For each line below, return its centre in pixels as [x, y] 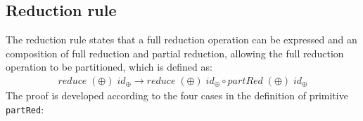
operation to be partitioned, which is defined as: [109, 67]
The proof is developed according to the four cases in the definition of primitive [177, 95]
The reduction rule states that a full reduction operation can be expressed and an [181, 40]
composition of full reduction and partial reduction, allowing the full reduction [175, 53]
